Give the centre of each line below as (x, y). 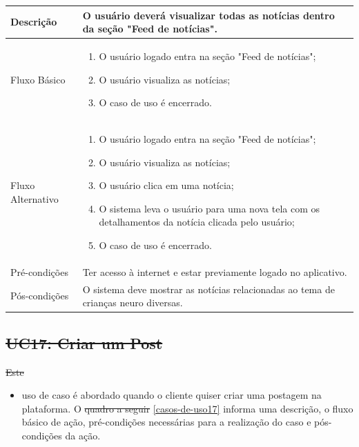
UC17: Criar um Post (84, 342)
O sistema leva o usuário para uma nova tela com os (210, 208)
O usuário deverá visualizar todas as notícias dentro (208, 15)
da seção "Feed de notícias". (150, 29)
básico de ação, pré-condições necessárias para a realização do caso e (166, 422)
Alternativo (35, 198)
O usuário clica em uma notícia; (166, 185)
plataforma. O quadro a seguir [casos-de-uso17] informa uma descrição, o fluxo (187, 408)
